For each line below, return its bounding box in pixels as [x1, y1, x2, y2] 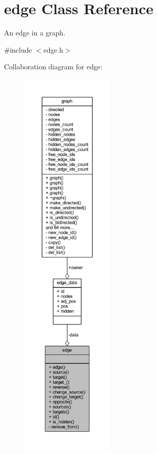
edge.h [43, 44, 63, 55]
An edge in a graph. [4, 27, 65, 38]
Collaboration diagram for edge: [4, 61, 103, 72]
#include [4, 44, 32, 55]
